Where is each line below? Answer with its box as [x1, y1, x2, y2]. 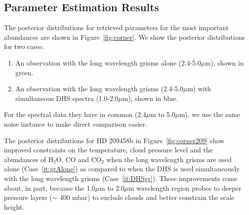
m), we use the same [179, 109, 240, 119]
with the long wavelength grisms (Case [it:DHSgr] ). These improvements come [4, 173, 238, 183]
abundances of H [4, 154, 53, 164]
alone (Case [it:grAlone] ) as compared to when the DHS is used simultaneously [4, 164, 240, 174]
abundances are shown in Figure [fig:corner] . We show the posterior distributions [4, 32, 245, 42]
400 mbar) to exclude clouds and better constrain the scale [59, 192, 235, 202]
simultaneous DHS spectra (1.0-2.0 [15, 93, 118, 103]
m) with [187, 83, 211, 94]
